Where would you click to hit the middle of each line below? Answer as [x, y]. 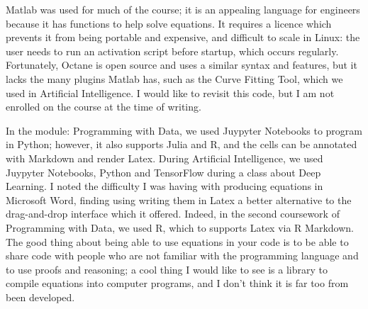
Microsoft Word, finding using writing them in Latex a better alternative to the [179, 200]
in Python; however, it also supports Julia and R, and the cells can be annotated [182, 144]
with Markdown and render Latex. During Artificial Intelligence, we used [165, 158]
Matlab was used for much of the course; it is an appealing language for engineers [183, 9]
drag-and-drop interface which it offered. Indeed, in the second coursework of [173, 214]
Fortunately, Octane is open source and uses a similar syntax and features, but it [182, 65]
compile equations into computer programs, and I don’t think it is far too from [177, 283]
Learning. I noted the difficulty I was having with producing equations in [165, 186]
